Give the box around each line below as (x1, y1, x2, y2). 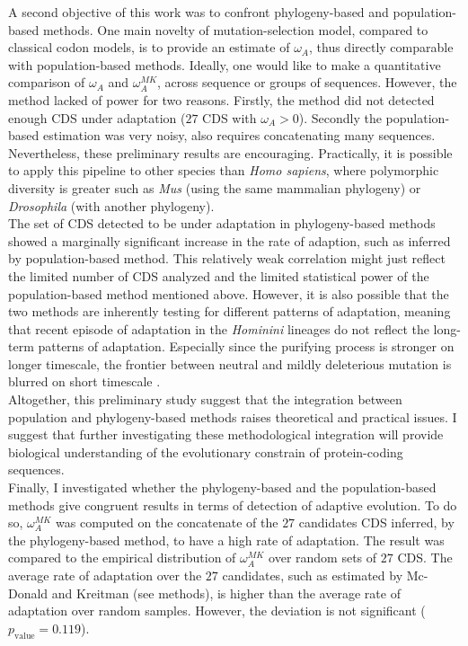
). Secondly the (298, 108, 382, 127)
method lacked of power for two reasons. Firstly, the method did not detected (8, 90, 435, 109)
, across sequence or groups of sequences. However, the (157, 73, 457, 92)
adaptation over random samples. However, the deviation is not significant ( (8, 601, 426, 620)
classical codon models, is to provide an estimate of (8, 38, 290, 57)
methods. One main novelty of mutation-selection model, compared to (42, 20, 428, 39)
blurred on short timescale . (8, 372, 161, 391)
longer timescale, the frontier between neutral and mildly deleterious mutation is (8, 354, 452, 373)
